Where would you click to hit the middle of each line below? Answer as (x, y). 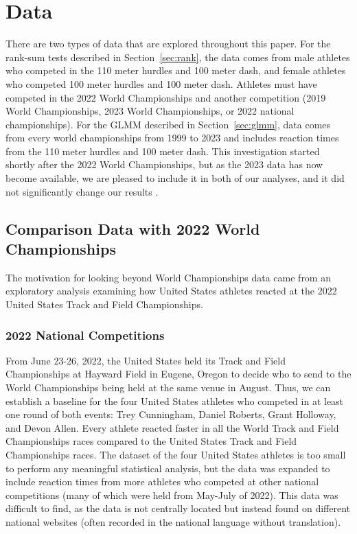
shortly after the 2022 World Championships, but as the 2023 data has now (164, 164)
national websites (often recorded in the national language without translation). (173, 521)
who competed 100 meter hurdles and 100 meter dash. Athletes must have (161, 83)
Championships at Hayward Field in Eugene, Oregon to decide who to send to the (178, 374)
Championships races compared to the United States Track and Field (151, 441)
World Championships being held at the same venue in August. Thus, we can (168, 387)
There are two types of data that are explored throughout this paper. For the (168, 44)
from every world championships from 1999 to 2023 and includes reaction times (172, 138)
